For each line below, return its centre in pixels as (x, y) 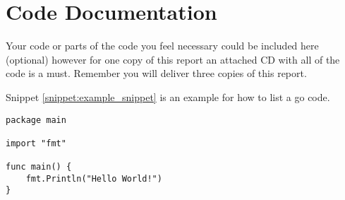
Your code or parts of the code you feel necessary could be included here (162, 46)
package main (36, 120)
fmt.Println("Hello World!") (94, 178)
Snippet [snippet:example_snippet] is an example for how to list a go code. (168, 96)
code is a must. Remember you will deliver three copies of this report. (156, 73)
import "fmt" (36, 143)
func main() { (39, 167)
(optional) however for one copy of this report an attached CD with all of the (173, 59)
